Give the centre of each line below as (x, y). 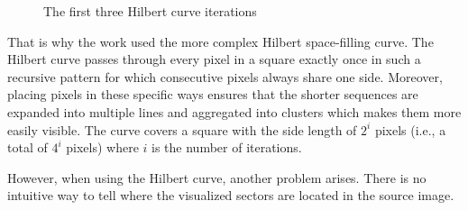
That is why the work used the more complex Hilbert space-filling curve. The (220, 41)
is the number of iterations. (227, 147)
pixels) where (102, 147)
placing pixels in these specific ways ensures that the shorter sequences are (213, 94)
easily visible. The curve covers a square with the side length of (182, 129)
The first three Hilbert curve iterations (150, 11)
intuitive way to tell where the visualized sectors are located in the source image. (231, 195)
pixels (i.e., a (410, 129)
